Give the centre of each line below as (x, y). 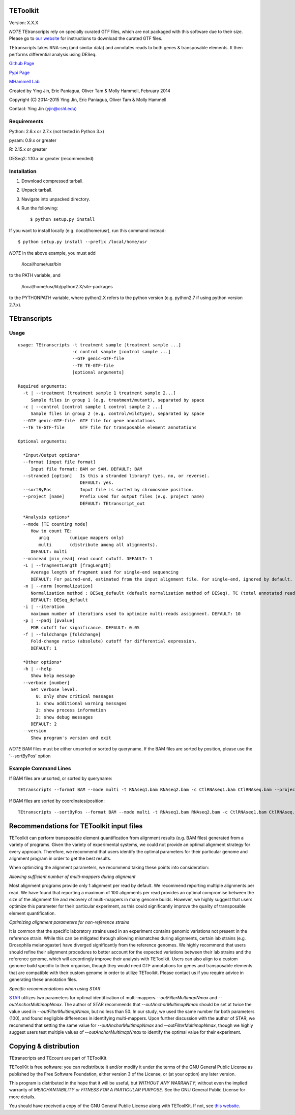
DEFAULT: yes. (97, 483)
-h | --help (37, 669)
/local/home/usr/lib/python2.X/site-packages (67, 286)
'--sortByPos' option (30, 756)
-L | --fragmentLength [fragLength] (67, 566)
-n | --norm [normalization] (58, 586)
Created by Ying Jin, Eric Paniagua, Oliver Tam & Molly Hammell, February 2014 (90, 91)
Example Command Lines (40, 769)
